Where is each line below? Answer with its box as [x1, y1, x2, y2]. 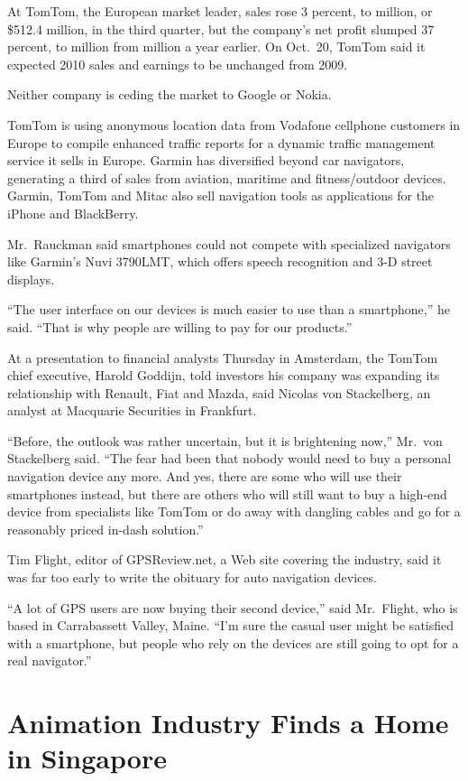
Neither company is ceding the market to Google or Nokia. [7, 85, 332, 104]
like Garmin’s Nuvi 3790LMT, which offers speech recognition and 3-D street [7, 252, 433, 271]
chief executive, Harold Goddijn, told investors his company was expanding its [7, 366, 440, 385]
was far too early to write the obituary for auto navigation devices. [7, 568, 377, 587]
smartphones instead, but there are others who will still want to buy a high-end [7, 484, 447, 503]
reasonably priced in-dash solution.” [7, 519, 204, 538]
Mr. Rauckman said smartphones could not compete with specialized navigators [7, 234, 451, 253]
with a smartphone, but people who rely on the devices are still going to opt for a [7, 633, 459, 652]
